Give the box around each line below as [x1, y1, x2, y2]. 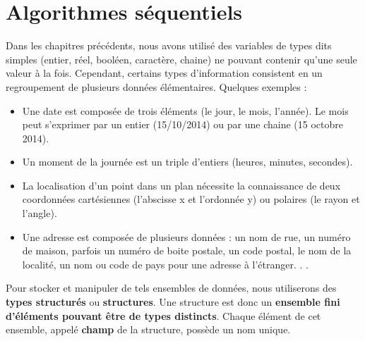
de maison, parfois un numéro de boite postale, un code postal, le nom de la [22, 243, 352, 258]
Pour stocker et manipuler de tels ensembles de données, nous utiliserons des [6, 280, 337, 295]
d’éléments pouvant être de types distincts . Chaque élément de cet [6, 308, 321, 323]
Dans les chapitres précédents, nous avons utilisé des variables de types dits [6, 38, 332, 53]
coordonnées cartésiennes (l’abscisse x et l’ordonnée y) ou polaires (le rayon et [22, 192, 360, 206]
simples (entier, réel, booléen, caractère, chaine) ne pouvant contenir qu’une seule [6, 51, 357, 66]
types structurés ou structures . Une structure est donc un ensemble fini [6, 294, 340, 309]
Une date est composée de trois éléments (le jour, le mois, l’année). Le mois [22, 103, 349, 118]
